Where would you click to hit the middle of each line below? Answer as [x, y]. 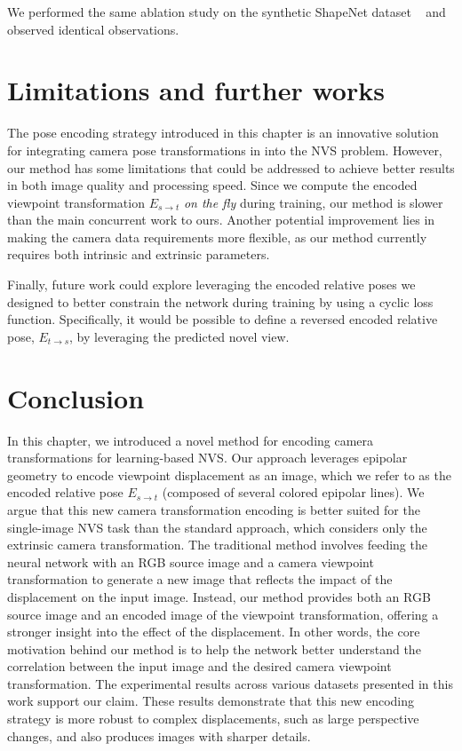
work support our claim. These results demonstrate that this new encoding [211, 701]
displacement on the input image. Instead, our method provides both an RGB [219, 596]
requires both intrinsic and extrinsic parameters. [139, 254]
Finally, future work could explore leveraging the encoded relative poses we [211, 285]
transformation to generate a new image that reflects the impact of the [200, 579]
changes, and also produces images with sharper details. [159, 735]
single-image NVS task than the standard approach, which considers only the [217, 527]
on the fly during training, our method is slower [313, 202]
